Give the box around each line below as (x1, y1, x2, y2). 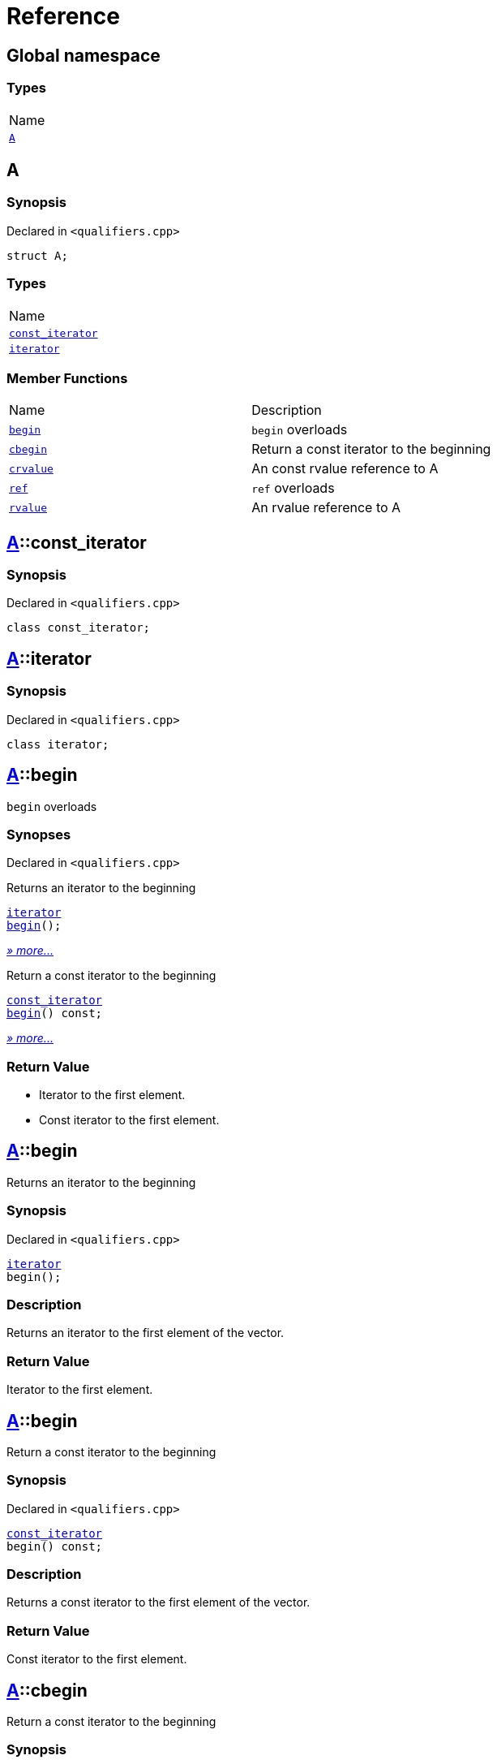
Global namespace (6, 45, 161, 66)
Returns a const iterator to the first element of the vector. (6, 1595, 311, 1610)
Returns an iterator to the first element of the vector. (6, 1326, 285, 1340)
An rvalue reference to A (251, 499, 401, 516)
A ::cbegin (6, 1680, 88, 1701)
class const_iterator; (6, 621, 151, 635)
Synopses (6, 826, 71, 843)
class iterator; (6, 737, 109, 751)
